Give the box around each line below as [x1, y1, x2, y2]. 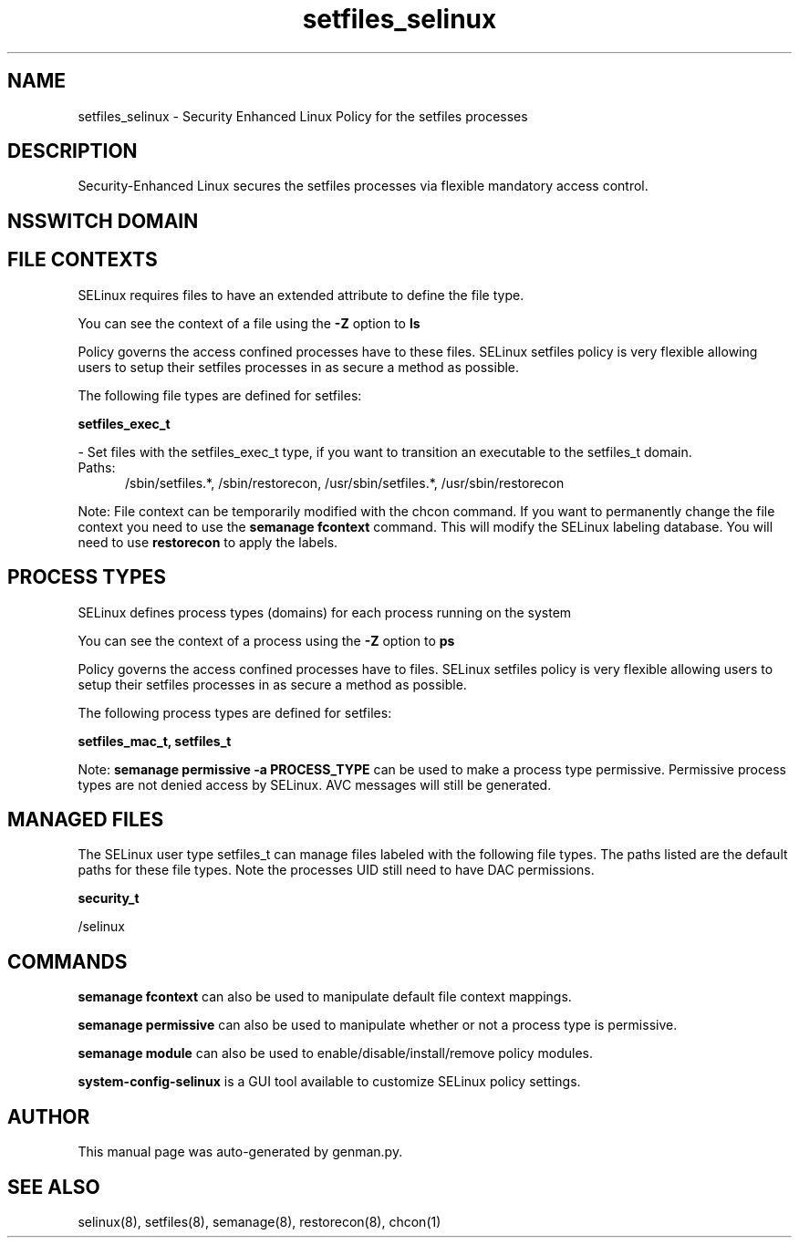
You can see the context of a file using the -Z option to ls [78, 315, 420, 331]
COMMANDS [7, 949, 128, 973]
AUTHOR [7, 1105, 90, 1128]
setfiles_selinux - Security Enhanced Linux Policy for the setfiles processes [78, 108, 528, 124]
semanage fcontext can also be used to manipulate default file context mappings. [78, 989, 572, 1005]
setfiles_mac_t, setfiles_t [78, 732, 232, 749]
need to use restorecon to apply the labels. [78, 534, 338, 550]
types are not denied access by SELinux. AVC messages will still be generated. [78, 776, 552, 793]
